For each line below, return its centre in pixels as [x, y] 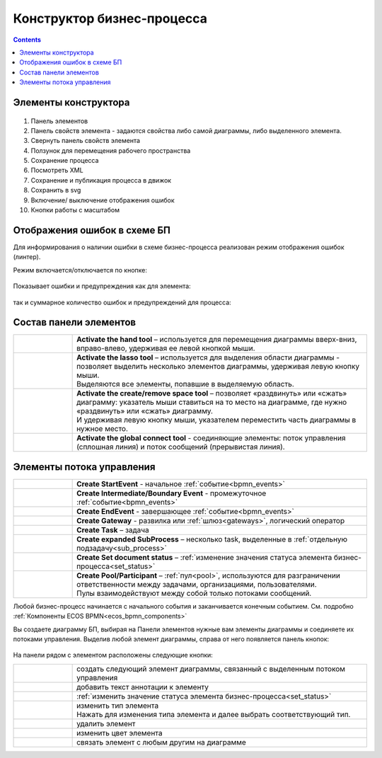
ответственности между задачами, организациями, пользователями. [197, 584]
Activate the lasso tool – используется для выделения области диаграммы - [208, 357]
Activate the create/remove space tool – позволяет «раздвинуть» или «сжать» [212, 394]
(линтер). [27, 257]
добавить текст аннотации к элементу [143, 687]
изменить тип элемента [118, 706]
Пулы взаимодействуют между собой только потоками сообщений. [194, 593]
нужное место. [103, 429]
